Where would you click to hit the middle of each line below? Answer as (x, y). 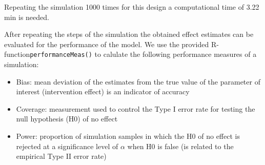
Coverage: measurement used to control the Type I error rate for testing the (136, 108)
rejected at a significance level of (67, 146)
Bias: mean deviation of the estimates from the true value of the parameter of (138, 81)
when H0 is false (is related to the (180, 146)
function (17, 54)
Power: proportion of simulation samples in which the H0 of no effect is (128, 136)
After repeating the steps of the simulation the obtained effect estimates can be (129, 34)
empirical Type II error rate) (61, 156)
